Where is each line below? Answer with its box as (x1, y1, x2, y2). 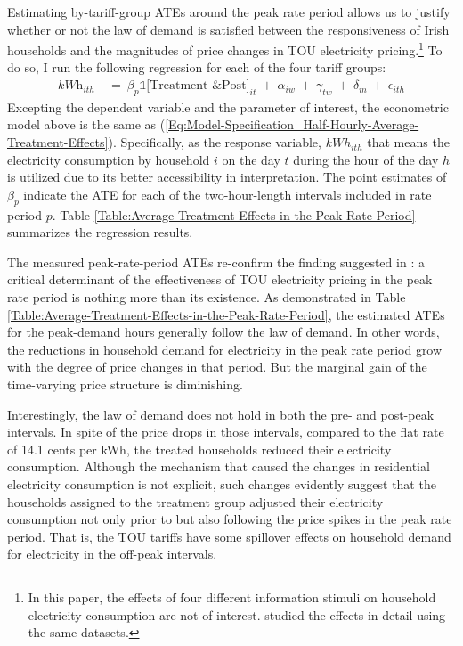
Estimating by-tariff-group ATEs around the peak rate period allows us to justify (7, 3, 451, 20)
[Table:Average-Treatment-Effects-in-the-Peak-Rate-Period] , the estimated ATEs (7, 305, 445, 323)
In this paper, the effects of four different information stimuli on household (28, 587, 436, 606)
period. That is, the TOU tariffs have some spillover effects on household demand (7, 527, 451, 545)
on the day (222, 150, 280, 168)
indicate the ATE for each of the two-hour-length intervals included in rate (23, 184, 432, 203)
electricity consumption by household (7, 150, 210, 168)
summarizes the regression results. (7, 223, 193, 241)
